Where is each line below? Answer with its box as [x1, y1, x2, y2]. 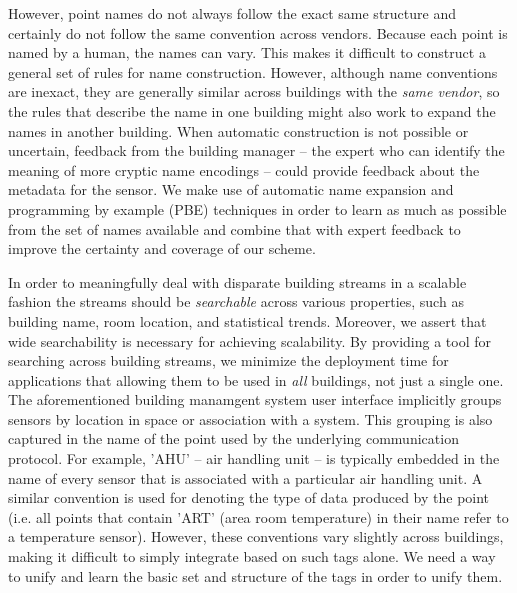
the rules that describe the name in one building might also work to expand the [8, 100, 496, 121]
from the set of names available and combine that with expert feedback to [8, 218, 461, 239]
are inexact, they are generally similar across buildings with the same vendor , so [8, 81, 500, 102]
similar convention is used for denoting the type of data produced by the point [8, 487, 490, 508]
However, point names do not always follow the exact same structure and [8, 3, 456, 23]
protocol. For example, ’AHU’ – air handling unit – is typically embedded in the [8, 448, 500, 469]
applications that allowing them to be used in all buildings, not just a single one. [8, 369, 504, 390]
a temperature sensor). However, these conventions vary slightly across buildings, [8, 526, 504, 547]
